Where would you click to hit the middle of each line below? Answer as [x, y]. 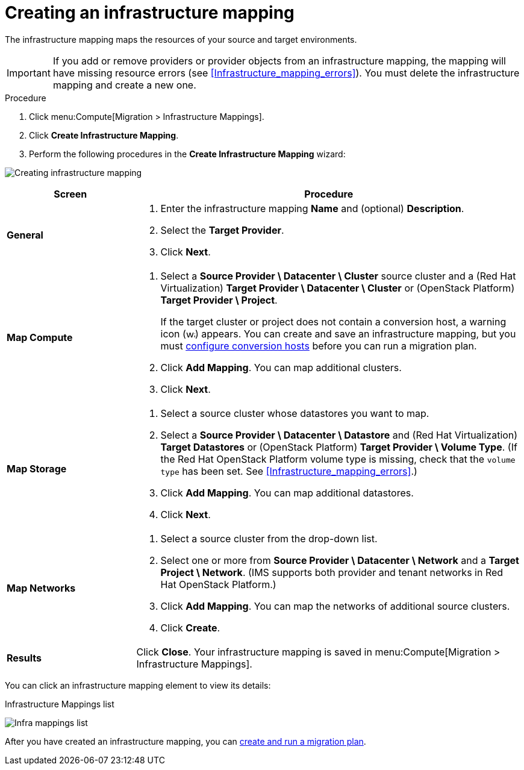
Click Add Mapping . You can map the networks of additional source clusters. [335, 606]
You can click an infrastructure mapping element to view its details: [138, 685]
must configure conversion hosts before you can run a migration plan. [319, 346]
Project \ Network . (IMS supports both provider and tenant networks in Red [332, 572]
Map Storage [37, 468]
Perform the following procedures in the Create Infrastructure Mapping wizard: [187, 154]
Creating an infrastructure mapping [150, 13]
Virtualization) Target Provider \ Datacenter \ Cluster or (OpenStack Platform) [338, 288]
